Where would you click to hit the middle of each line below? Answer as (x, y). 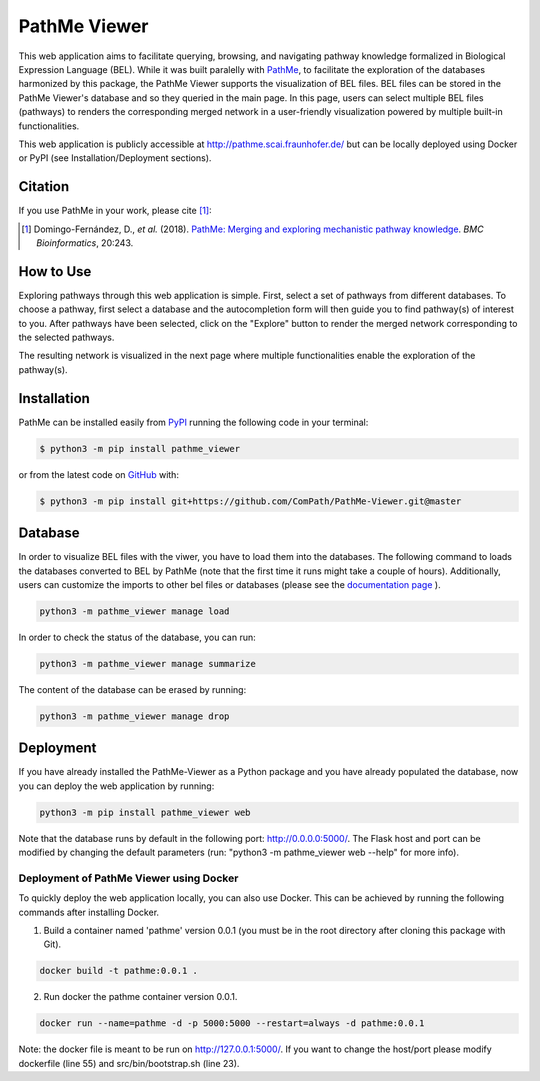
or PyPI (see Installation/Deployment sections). (115, 158)
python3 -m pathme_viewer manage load (134, 611)
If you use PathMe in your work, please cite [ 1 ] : (115, 211)
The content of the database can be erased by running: (132, 689)
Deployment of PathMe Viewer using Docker (128, 878)
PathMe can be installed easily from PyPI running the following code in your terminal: (193, 422)
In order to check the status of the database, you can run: (137, 637)
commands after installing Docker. (89, 912)
